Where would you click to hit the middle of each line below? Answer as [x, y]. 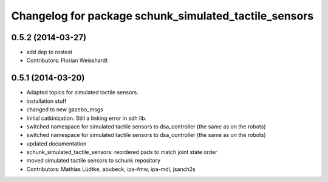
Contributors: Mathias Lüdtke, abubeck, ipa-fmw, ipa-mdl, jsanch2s [111, 169]
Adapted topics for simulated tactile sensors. [83, 93]
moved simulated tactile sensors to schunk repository [94, 161]
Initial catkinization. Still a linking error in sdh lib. [87, 118]
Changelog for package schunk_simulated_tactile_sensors [162, 16]
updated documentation [56, 144]
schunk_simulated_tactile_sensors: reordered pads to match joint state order [122, 152]
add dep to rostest [50, 52]
